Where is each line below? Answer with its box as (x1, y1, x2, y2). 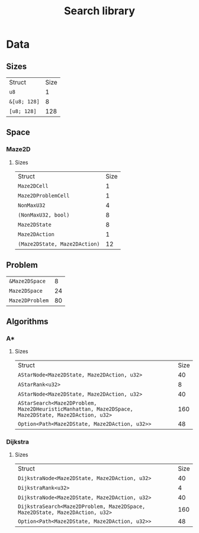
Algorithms (6, 316, 49, 327)
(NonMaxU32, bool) (17, 211, 70, 218)
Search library (64, 4, 135, 18)
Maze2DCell (17, 183, 49, 189)
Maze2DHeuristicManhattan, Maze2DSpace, (17, 406, 133, 413)
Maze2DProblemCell (17, 192, 70, 199)
